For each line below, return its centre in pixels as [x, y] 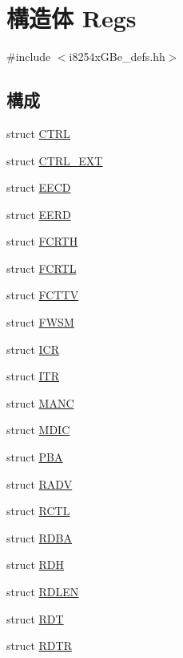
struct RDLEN [43, 592]
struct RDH [36, 565]
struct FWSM [40, 322]
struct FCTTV [43, 295]
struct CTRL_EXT [55, 160]
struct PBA [35, 457]
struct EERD [39, 214]
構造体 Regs [72, 18]
